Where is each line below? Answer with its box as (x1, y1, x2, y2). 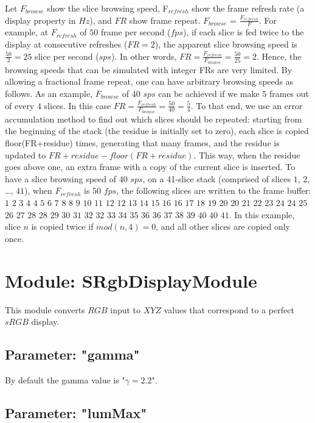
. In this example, (229, 208, 295, 221)
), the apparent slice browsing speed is (154, 38, 297, 51)
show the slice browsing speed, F (47, 2, 168, 14)
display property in (5, 13, 76, 26)
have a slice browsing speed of (5, 172, 117, 185)
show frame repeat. (129, 13, 201, 26)
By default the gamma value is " (5, 373, 125, 386)
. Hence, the (256, 49, 302, 62)
